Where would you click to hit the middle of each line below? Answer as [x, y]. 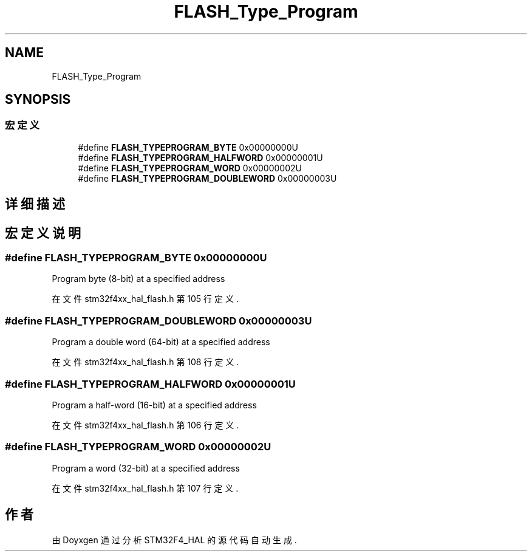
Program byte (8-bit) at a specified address [138, 279]
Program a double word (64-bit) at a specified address [161, 342]
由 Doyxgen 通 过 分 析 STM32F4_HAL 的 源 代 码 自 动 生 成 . [174, 540]
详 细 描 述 [35, 204]
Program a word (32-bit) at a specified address [146, 468]
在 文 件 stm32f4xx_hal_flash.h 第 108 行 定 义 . [145, 362]
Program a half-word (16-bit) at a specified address [154, 405]
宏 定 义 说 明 [43, 233]
